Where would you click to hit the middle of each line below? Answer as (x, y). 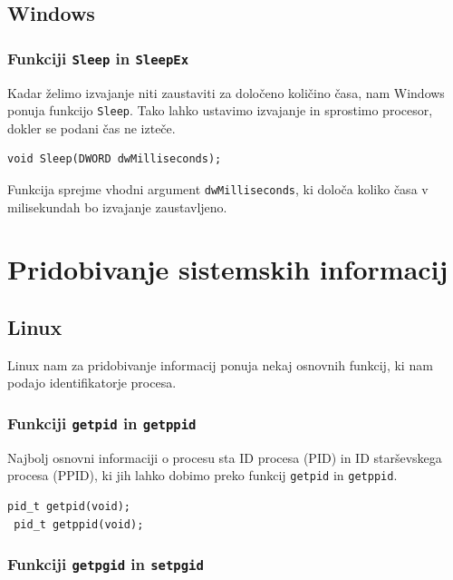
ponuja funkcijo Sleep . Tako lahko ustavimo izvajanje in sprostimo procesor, (220, 110)
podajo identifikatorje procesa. (92, 383)
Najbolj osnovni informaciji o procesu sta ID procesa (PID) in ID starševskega (225, 457)
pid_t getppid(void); (79, 524)
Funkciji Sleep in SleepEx (98, 58)
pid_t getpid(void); (69, 507)
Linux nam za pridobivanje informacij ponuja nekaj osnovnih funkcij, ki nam (220, 364)
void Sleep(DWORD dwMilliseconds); (115, 159)
